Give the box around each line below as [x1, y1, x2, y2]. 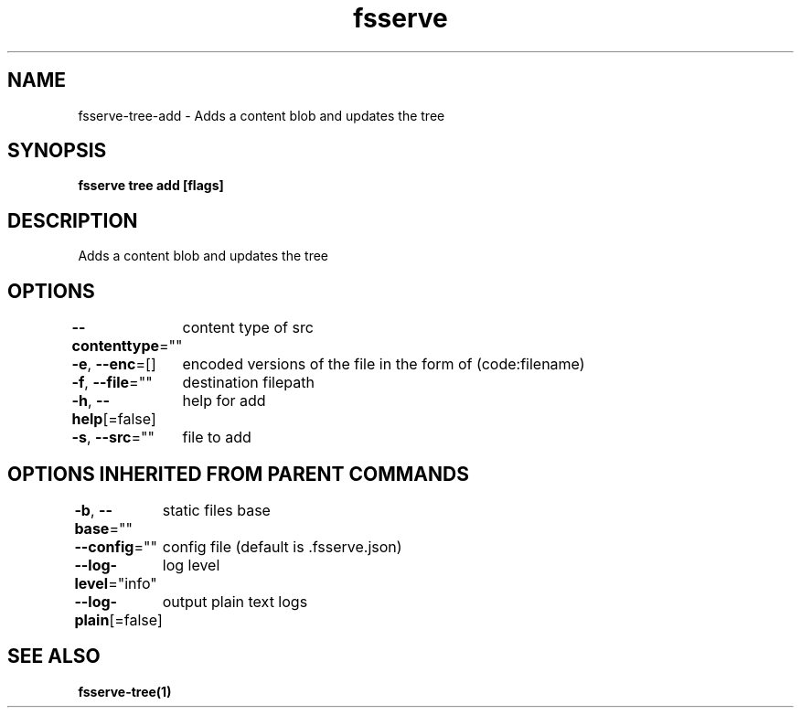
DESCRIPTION [7, 208, 138, 232]
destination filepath [182, 373, 315, 392]
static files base [162, 500, 271, 519]
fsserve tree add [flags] [78, 177, 224, 194]
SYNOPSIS [7, 139, 107, 163]
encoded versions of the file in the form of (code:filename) [182, 355, 585, 374]
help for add [182, 391, 266, 411]
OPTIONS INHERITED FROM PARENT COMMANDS [7, 462, 469, 486]
